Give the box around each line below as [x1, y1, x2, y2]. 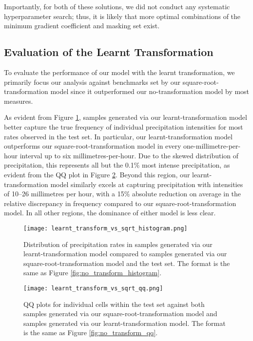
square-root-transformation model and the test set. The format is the [23, 258, 230, 268]
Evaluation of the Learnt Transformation [4, 44, 214, 59]
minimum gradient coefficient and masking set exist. [4, 20, 160, 31]
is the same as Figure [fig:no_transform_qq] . [23, 327, 158, 338]
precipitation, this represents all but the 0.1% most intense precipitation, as [4, 160, 230, 170]
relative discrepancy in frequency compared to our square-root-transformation [4, 198, 236, 208]
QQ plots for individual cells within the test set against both [23, 299, 205, 309]
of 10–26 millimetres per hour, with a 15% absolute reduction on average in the [4, 189, 241, 199]
